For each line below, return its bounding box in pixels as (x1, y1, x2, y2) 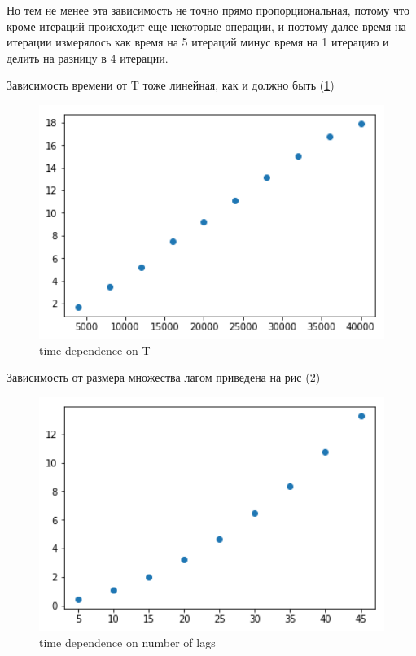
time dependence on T (39, 341, 151, 358)
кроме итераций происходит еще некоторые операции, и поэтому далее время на (7, 17, 406, 34)
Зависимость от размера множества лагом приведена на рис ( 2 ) (7, 369, 321, 386)
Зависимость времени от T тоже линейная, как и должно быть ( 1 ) (7, 77, 335, 94)
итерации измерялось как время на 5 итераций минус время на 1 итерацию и (7, 33, 389, 50)
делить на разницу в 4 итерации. (7, 49, 169, 66)
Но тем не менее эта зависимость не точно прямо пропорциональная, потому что (7, 2, 409, 18)
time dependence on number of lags (39, 633, 216, 650)
